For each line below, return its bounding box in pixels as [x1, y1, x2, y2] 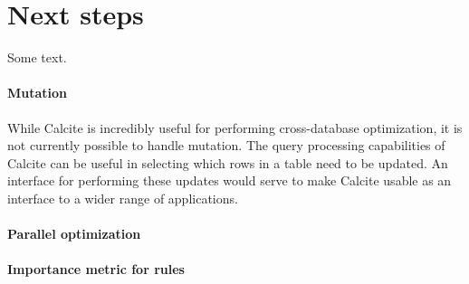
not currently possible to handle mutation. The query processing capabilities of [7, 136, 445, 155]
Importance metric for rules [7, 260, 185, 279]
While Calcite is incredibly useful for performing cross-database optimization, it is [7, 118, 463, 137]
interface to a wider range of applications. [7, 188, 238, 207]
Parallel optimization [7, 224, 141, 243]
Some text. [7, 48, 67, 67]
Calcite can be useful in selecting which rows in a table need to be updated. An [7, 153, 448, 172]
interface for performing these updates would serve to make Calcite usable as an [7, 171, 452, 190]
